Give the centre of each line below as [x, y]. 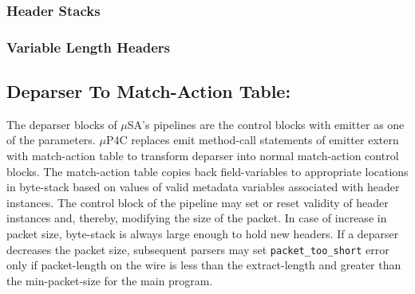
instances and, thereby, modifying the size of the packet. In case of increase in [197, 218]
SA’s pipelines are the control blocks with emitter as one [266, 124]
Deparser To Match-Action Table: [149, 91]
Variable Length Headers [89, 47]
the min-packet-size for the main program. [110, 280]
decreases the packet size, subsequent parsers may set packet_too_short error [198, 249]
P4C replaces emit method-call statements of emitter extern [252, 140]
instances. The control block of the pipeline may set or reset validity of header [198, 202]
